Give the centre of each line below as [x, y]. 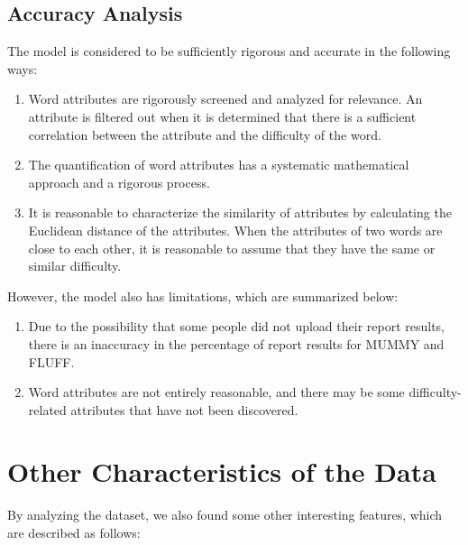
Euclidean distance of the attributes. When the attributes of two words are [235, 230]
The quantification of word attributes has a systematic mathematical [219, 165]
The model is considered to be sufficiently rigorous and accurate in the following [229, 51]
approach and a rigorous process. [119, 182]
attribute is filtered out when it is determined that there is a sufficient [222, 116]
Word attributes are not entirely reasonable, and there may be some [216, 392]
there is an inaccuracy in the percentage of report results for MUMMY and [236, 343]
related [47, 409]
